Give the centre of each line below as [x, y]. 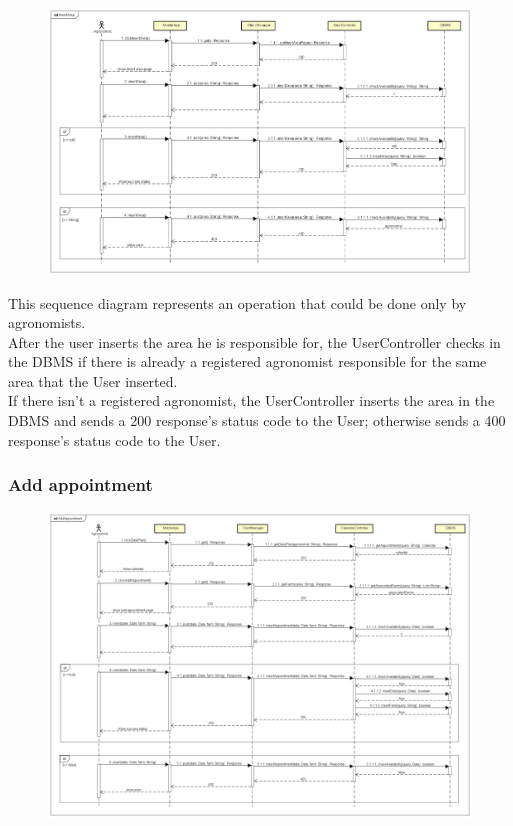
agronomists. [47, 322]
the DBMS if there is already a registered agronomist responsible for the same [247, 361]
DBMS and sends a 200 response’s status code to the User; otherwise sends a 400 [257, 420]
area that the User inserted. [93, 380]
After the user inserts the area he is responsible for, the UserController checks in [254, 341]
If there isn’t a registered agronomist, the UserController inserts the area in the [251, 400]
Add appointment [80, 484]
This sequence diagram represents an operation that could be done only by [237, 302]
